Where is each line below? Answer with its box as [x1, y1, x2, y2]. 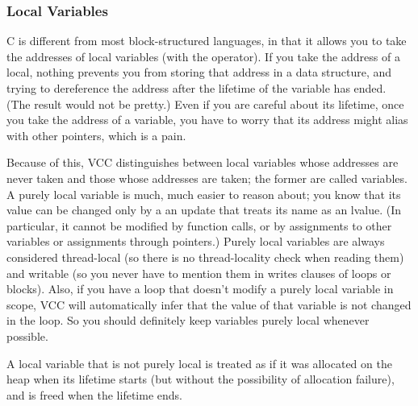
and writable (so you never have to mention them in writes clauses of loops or [6, 264, 391, 281]
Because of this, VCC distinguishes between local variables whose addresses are [6, 154, 399, 171]
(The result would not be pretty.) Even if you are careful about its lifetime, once [6, 95, 404, 112]
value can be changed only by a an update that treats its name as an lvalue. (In [6, 201, 402, 218]
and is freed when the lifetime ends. [6, 386, 182, 403]
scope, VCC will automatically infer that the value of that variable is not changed [6, 296, 412, 313]
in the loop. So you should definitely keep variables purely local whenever [6, 312, 370, 329]
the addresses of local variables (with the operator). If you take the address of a [6, 48, 400, 64]
